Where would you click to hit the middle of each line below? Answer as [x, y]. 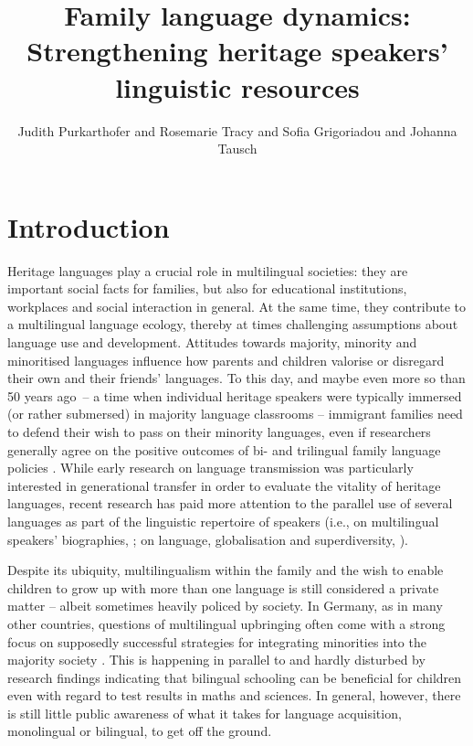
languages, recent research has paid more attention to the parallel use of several [230, 503]
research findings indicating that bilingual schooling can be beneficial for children [235, 677]
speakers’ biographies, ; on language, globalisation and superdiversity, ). [208, 539]
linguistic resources [237, 86]
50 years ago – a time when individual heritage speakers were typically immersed [235, 395]
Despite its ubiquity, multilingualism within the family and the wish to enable [226, 570]
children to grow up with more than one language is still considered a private [223, 587]
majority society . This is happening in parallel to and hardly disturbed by [216, 660]
